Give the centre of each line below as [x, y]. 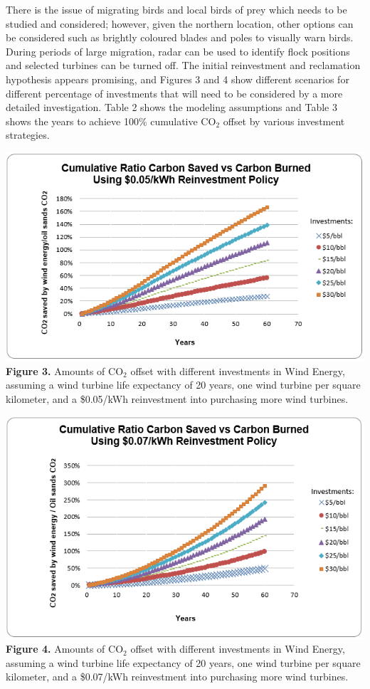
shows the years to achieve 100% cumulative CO [111, 121]
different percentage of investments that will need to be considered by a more [174, 93]
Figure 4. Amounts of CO [65, 649]
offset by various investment [284, 121]
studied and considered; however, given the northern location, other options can [180, 23]
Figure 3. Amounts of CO [65, 370]
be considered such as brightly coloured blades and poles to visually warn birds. [180, 37]
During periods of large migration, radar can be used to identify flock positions [178, 51]
